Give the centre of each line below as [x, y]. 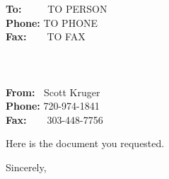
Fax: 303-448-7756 [54, 119]
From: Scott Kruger [53, 92]
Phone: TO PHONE [52, 22]
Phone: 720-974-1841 [53, 106]
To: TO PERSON [57, 8]
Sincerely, [26, 167]
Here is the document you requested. [85, 143]
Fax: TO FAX [46, 36]
